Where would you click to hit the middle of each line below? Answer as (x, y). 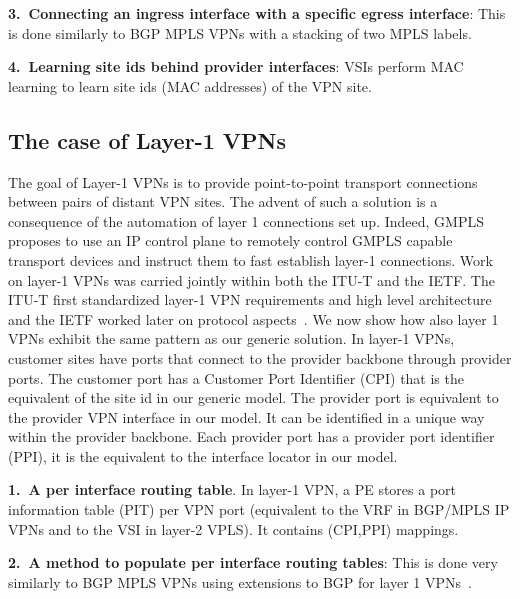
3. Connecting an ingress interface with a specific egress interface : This (257, 13)
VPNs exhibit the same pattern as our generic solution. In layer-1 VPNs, (231, 338)
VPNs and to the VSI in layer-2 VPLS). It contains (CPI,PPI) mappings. (233, 528)
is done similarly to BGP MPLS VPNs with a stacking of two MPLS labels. (240, 32)
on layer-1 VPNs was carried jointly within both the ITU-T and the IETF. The (251, 279)
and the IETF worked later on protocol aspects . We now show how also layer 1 (253, 318)
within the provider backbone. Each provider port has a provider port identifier (251, 436)
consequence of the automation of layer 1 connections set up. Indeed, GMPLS (246, 220)
